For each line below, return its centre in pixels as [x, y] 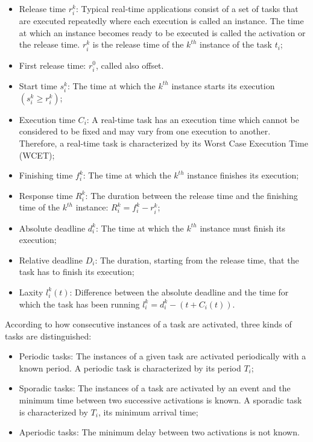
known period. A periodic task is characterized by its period [130, 368]
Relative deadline [51, 260]
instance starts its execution [223, 85]
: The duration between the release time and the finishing [191, 195]
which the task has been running [79, 304]
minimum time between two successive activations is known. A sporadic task [160, 400]
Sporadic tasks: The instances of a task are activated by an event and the [155, 388]
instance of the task [236, 44]
